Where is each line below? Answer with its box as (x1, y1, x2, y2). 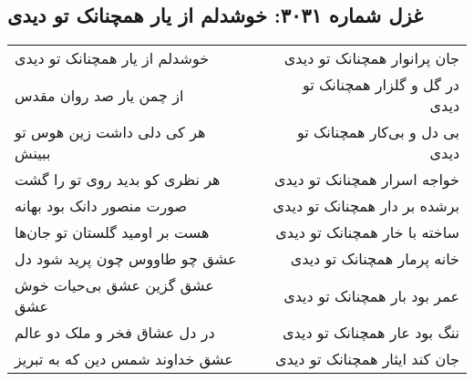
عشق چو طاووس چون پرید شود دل (15, 248, 237, 270)
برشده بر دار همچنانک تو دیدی (273, 195, 459, 217)
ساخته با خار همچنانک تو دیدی (275, 221, 459, 243)
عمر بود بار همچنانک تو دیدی (283, 284, 459, 306)
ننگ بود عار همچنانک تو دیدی (283, 322, 459, 344)
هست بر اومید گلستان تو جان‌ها (15, 221, 210, 243)
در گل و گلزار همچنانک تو (302, 74, 459, 96)
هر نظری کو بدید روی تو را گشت (15, 169, 221, 190)
